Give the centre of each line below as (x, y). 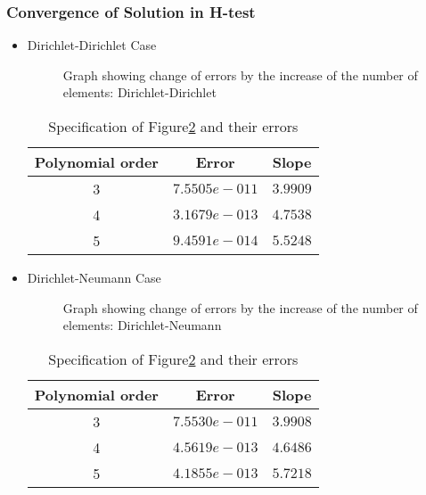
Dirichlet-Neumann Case (94, 277)
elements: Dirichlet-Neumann (142, 325)
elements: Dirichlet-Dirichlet (139, 92)
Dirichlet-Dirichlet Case (92, 45)
